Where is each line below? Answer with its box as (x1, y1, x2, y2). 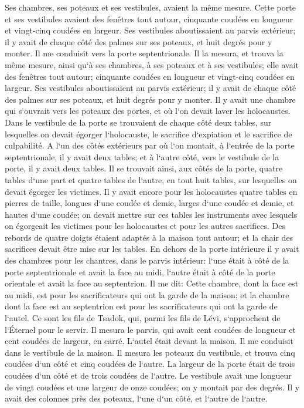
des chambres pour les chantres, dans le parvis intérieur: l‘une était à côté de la (5, 254, 289, 267)
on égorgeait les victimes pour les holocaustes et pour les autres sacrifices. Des (5, 220, 286, 232)
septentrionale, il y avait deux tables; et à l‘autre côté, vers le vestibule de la (5, 150, 279, 163)
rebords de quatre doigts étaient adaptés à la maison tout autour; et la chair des (5, 231, 293, 243)
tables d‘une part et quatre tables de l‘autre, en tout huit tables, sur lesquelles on (5, 173, 297, 186)
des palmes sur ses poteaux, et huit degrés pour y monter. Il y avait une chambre (5, 93, 296, 105)
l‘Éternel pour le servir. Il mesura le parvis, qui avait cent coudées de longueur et (5, 323, 296, 335)
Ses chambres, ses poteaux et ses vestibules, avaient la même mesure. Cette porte (5, 1, 296, 13)
